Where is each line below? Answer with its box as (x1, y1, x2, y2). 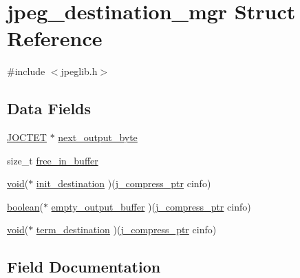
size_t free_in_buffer (7, 153, 98, 167)
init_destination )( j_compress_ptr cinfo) (36, 176, 211, 191)
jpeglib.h (61, 64, 98, 78)
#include (7, 64, 45, 78)
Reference (7, 24, 103, 52)
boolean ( (7, 199, 43, 213)
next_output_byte (58, 130, 138, 145)
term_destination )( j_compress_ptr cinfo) (36, 222, 217, 237)
